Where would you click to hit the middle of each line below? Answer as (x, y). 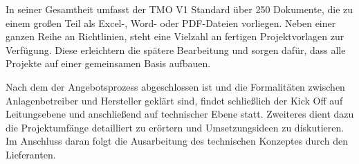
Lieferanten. (31, 154)
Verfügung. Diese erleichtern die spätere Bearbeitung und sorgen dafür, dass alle (176, 49)
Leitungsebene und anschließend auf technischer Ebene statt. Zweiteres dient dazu (180, 114)
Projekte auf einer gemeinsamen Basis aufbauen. (108, 63)
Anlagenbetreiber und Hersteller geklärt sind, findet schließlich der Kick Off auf (174, 100)
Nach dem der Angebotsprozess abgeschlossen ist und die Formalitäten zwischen (175, 86)
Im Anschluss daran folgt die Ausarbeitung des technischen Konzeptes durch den (177, 141)
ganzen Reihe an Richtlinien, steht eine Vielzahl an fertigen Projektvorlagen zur (175, 36)
